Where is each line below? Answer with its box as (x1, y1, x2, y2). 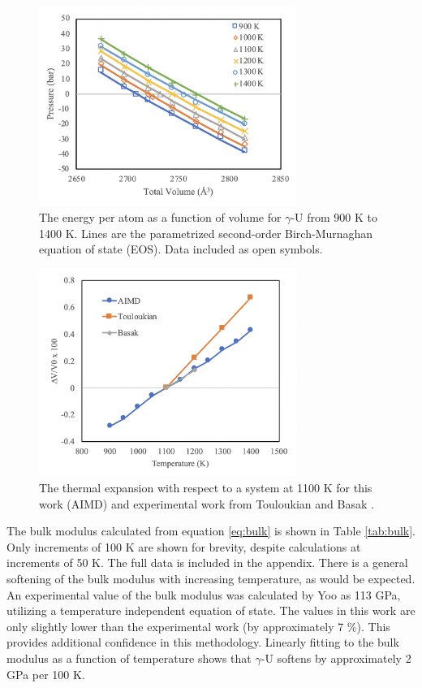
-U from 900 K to (291, 209, 377, 226)
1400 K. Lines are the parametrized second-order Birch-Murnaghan (39, 224, 373, 241)
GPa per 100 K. (6, 665, 85, 682)
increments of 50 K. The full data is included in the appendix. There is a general (6, 554, 408, 571)
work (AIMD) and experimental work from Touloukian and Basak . (39, 495, 374, 512)
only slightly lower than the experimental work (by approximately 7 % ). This (6, 617, 390, 634)
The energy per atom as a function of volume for (39, 209, 282, 226)
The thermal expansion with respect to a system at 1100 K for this (39, 479, 372, 496)
